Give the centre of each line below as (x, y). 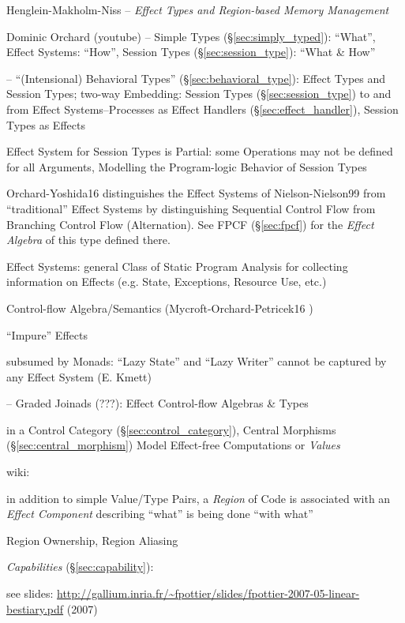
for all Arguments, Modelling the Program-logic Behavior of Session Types (187, 166)
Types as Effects (46, 124)
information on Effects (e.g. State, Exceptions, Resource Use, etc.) (167, 281)
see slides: (30, 593)
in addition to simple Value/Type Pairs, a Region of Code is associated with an (199, 498)
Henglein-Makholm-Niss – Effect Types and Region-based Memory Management (198, 9)
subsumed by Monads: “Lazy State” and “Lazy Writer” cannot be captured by (197, 361)
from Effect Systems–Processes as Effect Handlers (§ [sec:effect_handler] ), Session (202, 109)
